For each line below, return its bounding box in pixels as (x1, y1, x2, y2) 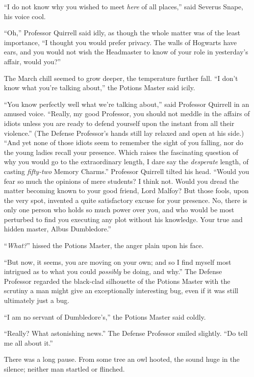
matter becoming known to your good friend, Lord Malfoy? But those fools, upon (4, 185, 249, 196)
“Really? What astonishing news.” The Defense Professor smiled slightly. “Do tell (4, 328, 248, 338)
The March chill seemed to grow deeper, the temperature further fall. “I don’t (4, 73, 238, 83)
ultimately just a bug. (4, 295, 70, 305)
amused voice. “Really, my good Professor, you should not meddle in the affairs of (4, 108, 250, 119)
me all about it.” (4, 337, 53, 348)
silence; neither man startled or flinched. (4, 364, 125, 374)
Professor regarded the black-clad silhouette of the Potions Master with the (4, 276, 230, 286)
